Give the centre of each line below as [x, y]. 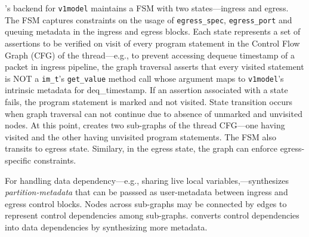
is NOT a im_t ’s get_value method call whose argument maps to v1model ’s [144, 78]
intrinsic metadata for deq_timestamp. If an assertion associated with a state [146, 90]
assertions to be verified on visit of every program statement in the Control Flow [152, 43]
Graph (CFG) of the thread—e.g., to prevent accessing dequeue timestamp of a [150, 55]
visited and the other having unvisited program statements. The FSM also [140, 136]
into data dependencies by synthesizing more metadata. [106, 227]
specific [18, 160]
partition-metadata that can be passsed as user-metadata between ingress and [146, 192]
